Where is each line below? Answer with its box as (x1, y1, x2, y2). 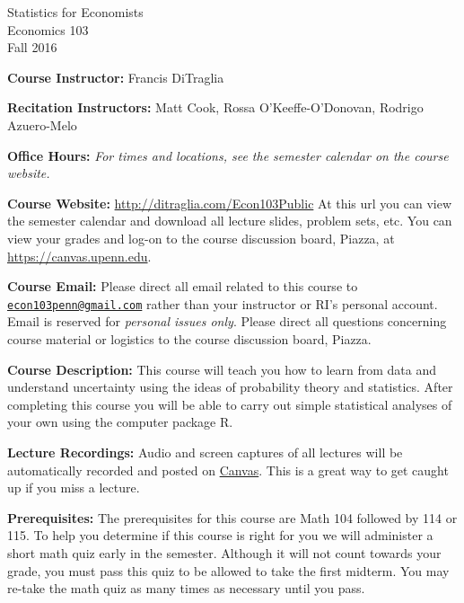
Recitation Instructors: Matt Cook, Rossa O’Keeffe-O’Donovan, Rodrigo (7, 98, 424, 117)
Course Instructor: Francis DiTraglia (7, 67, 224, 86)
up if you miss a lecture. (7, 478, 140, 497)
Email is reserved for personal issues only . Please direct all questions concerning (7, 312, 447, 331)
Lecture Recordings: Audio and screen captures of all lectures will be (7, 442, 403, 461)
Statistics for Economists (7, 3, 144, 21)
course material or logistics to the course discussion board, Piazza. (7, 329, 372, 348)
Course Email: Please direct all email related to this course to (7, 277, 358, 296)
